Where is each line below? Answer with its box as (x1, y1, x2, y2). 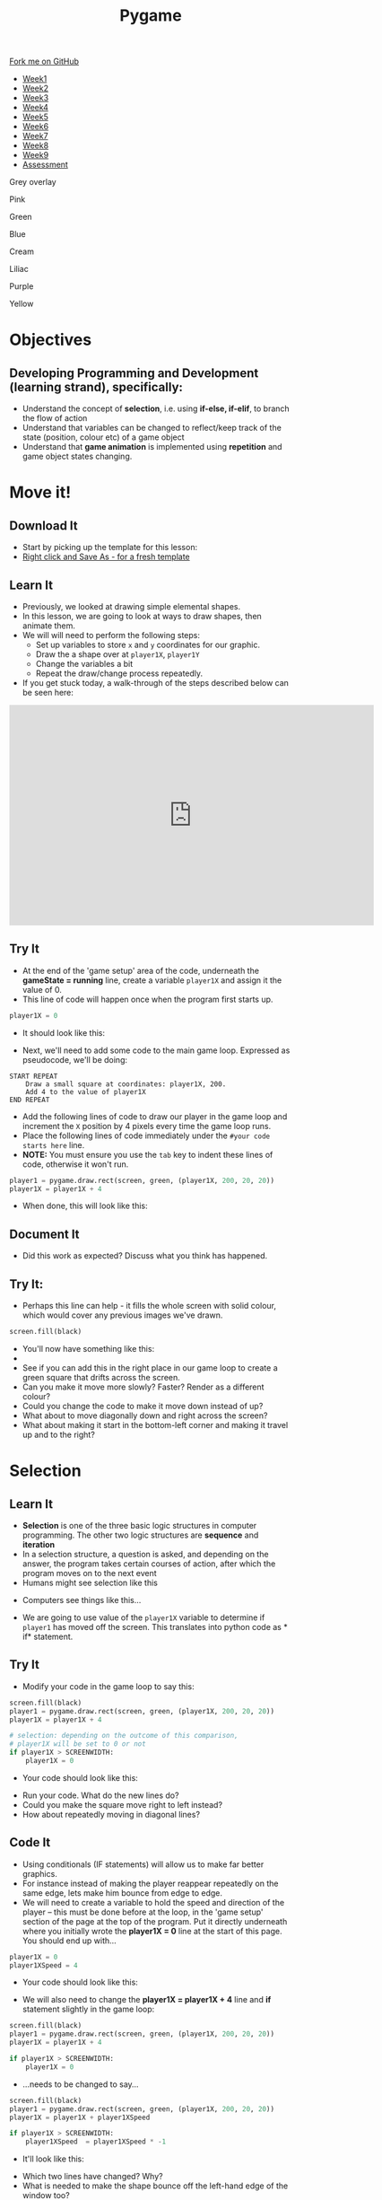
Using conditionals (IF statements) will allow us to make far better (22, 1859, 265, 1870)
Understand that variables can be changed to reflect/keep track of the (22, 423, 282, 434)
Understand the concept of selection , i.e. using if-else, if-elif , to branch (22, 403, 290, 414)
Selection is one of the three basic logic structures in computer (22, 1520, 257, 1530)
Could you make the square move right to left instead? (22, 1799, 222, 1810)
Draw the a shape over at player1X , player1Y (35, 649, 200, 660)
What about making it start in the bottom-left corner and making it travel (22, 1419, 289, 1430)
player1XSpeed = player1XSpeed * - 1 (25, 2137, 167, 2146)
